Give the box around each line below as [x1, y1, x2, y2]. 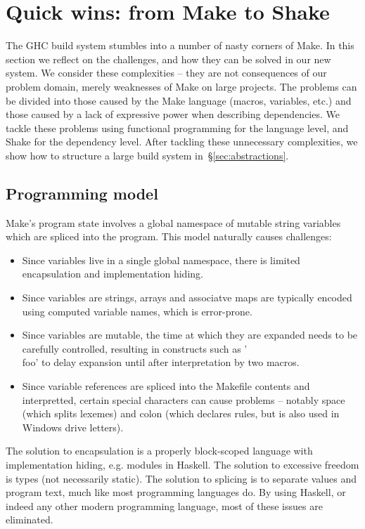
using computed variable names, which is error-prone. [22, 303, 252, 318]
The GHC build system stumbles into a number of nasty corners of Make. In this [6, 38, 354, 53]
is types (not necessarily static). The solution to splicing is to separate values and [6, 471, 357, 485]
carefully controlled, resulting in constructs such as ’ [22, 341, 248, 355]
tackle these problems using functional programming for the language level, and [6, 120, 349, 135]
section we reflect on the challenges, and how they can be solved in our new [6, 51, 331, 66]
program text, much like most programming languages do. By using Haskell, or [6, 485, 346, 499]
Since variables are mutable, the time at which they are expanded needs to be [22, 327, 358, 342]
